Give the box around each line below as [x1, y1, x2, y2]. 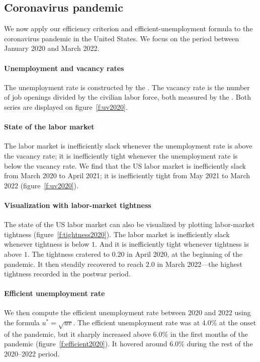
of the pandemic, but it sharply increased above [4, 328, 151, 339]
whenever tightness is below [4, 239, 90, 249]
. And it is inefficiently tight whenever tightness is [95, 239, 249, 249]
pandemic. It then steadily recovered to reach [4, 258, 144, 269]
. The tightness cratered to [27, 248, 110, 259]
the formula [4, 317, 40, 328]
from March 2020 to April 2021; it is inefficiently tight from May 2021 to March [4, 170, 250, 181]
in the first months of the [170, 328, 248, 339]
